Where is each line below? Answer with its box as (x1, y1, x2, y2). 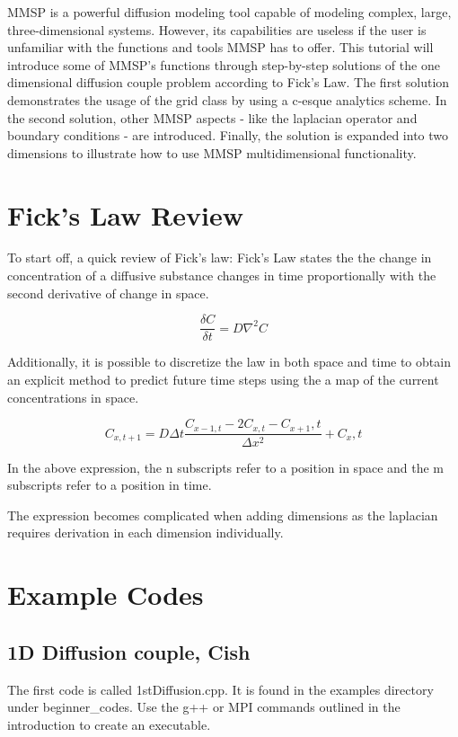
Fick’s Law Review (7, 196, 243, 233)
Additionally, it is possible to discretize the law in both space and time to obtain (7, 352, 451, 371)
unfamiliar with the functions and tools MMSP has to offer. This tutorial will (7, 38, 434, 57)
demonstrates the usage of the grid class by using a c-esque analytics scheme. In (7, 90, 447, 109)
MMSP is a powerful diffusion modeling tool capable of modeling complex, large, (7, 3, 452, 21)
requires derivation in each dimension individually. (7, 523, 284, 542)
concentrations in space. (7, 387, 139, 406)
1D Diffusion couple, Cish (7, 637, 251, 665)
